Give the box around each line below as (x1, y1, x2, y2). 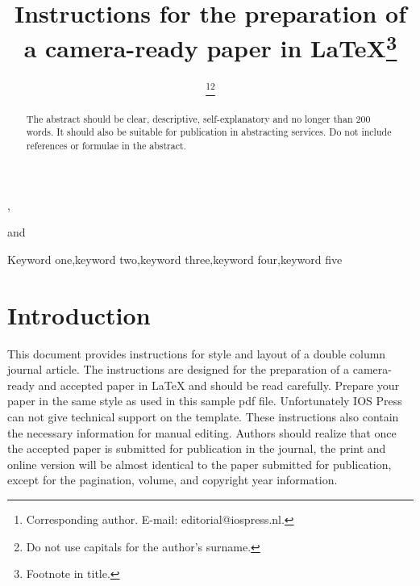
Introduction (7, 298, 151, 331)
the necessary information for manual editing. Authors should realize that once (7, 424, 397, 441)
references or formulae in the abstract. (26, 139, 186, 153)
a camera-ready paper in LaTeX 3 (23, 28, 397, 65)
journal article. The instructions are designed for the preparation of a (7, 361, 350, 378)
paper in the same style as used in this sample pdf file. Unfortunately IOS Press (7, 392, 402, 409)
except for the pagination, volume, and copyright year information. (7, 471, 338, 488)
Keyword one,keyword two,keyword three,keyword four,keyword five (7, 250, 343, 267)
